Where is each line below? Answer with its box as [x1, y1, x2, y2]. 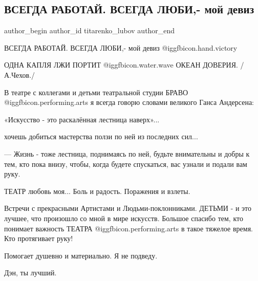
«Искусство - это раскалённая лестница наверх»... [4, 114, 160, 124]
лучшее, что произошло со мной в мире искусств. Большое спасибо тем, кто [4, 212, 243, 223]
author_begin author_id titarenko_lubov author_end [4, 25, 175, 36]
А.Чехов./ [4, 69, 35, 80]
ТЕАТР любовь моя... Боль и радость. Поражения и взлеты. [4, 185, 190, 196]
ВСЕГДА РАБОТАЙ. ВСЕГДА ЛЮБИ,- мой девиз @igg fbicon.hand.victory [4, 42, 238, 53]
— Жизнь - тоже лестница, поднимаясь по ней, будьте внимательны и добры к [4, 148, 250, 159]
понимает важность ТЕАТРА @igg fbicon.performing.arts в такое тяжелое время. [4, 223, 253, 233]
